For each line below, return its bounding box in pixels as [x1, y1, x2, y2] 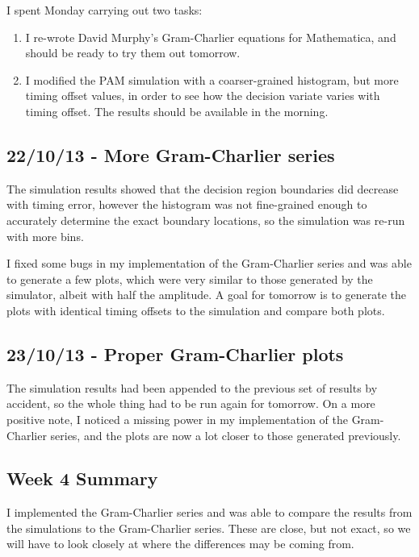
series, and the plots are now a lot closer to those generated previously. [50, 426, 401, 443]
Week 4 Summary [6, 466, 158, 491]
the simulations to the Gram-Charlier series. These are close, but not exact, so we [6, 519, 411, 536]
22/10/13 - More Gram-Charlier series [6, 142, 335, 167]
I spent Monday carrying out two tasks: [6, 2, 203, 18]
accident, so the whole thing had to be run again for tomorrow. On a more [6, 395, 375, 412]
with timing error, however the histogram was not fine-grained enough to [6, 196, 367, 213]
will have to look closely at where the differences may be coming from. [6, 535, 354, 552]
